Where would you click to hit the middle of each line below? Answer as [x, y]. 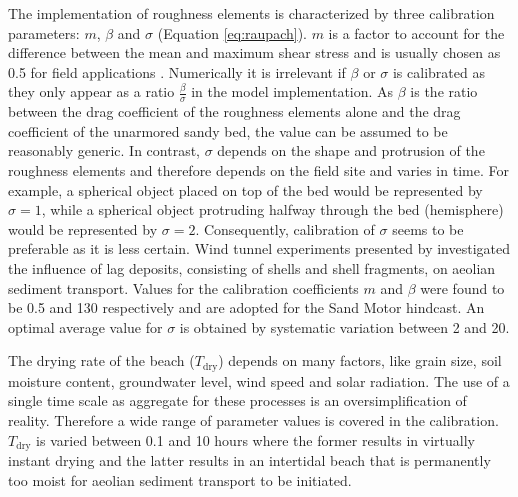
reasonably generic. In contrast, [104, 150]
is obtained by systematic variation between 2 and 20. [344, 326]
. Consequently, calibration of [285, 228]
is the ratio [444, 91]
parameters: [44, 32]
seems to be [428, 228]
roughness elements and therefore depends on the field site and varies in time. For [258, 169]
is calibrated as [438, 71]
